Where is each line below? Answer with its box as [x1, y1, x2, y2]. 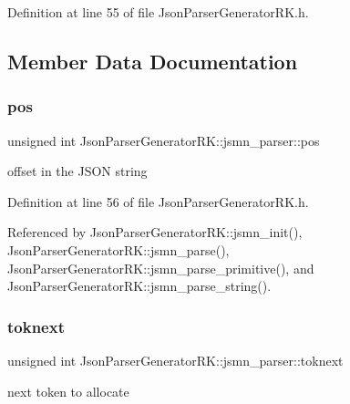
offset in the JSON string [7, 161, 148, 181]
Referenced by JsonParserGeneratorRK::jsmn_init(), [7, 223, 303, 242]
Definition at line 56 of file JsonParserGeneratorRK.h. [7, 192, 309, 211]
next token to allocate [7, 381, 129, 400]
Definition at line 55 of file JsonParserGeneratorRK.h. [7, 3, 309, 21]
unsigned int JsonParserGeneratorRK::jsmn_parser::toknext [7, 350, 344, 369]
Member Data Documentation [7, 47, 298, 75]
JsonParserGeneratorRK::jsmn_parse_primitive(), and [7, 258, 314, 277]
